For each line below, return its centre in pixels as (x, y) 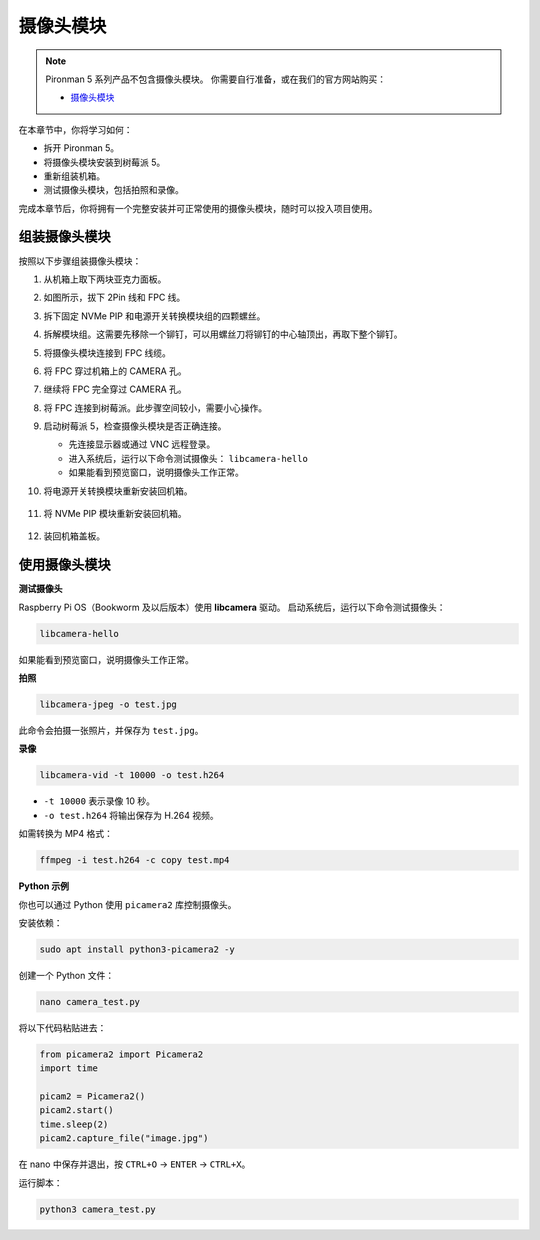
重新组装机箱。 (74, 176)
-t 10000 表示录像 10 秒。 (99, 801)
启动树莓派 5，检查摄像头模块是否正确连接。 (135, 426)
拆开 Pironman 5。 (81, 148)
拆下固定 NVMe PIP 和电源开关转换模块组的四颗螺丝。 (154, 316)
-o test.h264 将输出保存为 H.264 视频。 (131, 815)
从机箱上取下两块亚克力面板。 (105, 279)
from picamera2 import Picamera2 (121, 1054)
